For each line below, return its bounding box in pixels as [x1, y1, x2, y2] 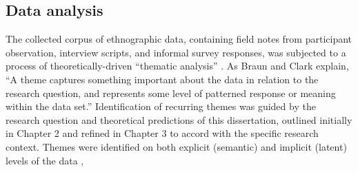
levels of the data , [6, 153, 84, 167]
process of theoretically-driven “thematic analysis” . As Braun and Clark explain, [6, 58, 349, 73]
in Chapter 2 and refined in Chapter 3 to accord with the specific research [6, 126, 319, 140]
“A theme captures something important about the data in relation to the [6, 72, 319, 86]
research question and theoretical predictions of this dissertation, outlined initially [6, 112, 352, 127]
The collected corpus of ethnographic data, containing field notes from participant [6, 32, 352, 46]
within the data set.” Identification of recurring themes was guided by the [6, 99, 316, 114]
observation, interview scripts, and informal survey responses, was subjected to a [6, 45, 346, 59]
